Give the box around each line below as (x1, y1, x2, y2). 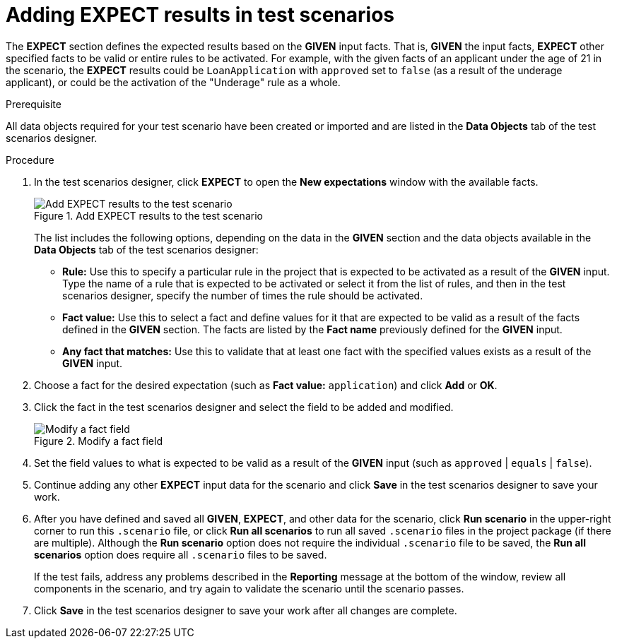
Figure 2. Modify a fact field (34, 434, 163, 447)
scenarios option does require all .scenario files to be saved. (34, 548, 327, 561)
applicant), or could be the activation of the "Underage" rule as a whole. (6, 76, 341, 88)
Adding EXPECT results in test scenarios (6, 3, 395, 27)
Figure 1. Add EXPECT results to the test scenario (34, 209, 263, 222)
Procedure (6, 153, 54, 166)
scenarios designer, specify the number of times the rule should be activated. (62, 289, 423, 302)
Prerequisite (6, 97, 61, 110)
